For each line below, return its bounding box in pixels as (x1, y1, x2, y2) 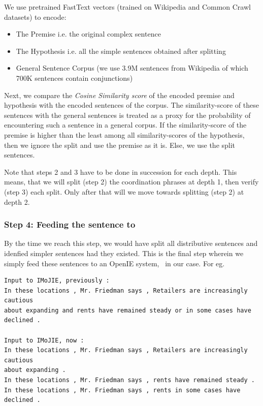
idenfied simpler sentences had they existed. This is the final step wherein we (4, 247, 244, 258)
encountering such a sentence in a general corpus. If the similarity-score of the (4, 119, 247, 130)
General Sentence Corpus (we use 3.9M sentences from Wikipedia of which (16, 63, 248, 73)
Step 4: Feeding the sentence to (4, 218, 136, 231)
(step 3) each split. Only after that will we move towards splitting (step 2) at (4, 186, 244, 197)
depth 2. (4, 196, 30, 207)
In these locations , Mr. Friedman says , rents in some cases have (4, 386, 241, 394)
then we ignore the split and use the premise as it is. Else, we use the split (4, 139, 236, 150)
